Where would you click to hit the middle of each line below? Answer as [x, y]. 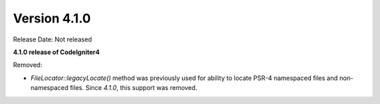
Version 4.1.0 [52, 18]
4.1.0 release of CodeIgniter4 [56, 52]
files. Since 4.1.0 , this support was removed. [134, 88]
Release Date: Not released [52, 39]
